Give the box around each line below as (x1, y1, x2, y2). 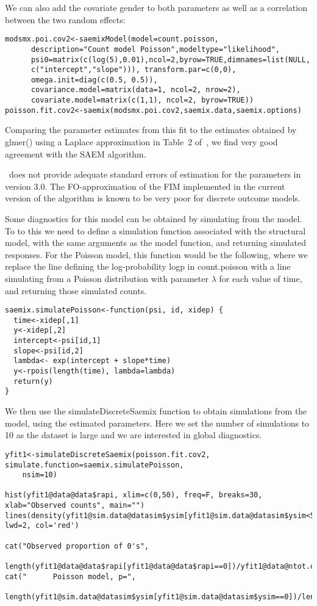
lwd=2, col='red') (5, 521, 79, 530)
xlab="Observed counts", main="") (5, 501, 145, 510)
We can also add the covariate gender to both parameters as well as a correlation (5, 1, 307, 13)
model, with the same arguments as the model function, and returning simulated (5, 236, 306, 249)
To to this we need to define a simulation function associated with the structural (5, 224, 306, 237)
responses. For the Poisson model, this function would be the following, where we (5, 248, 308, 261)
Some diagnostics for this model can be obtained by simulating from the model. (5, 212, 302, 225)
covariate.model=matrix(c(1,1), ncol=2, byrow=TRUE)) (30, 96, 254, 105)
